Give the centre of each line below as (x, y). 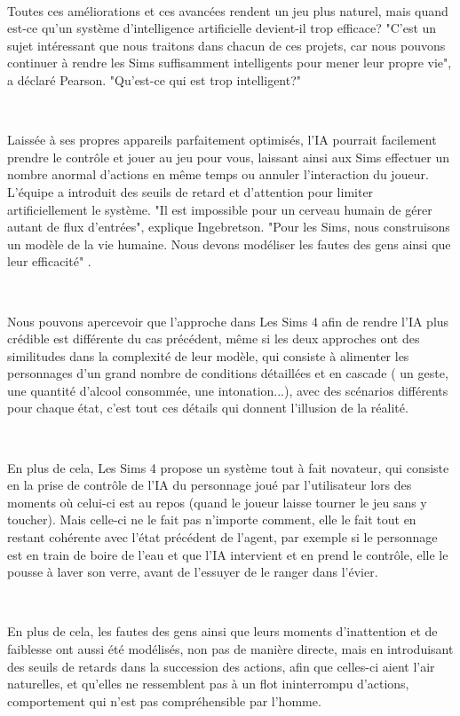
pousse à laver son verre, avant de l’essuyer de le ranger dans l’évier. (193, 572)
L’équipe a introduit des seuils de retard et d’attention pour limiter (190, 191)
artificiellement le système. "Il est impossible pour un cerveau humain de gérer (220, 209)
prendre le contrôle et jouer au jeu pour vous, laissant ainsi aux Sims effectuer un (229, 157)
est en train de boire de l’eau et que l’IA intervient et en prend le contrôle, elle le (228, 554)
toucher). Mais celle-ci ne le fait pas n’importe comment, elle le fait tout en (212, 519)
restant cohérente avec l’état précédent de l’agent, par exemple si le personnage (222, 537)
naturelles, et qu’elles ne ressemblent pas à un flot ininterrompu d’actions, (208, 684)
